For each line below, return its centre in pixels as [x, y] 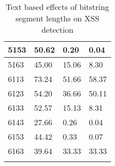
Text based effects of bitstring [57, 7]
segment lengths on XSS [57, 18]
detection [57, 30]
